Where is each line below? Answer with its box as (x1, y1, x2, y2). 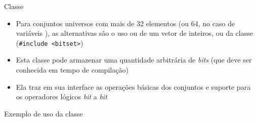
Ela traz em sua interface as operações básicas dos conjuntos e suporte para (16, 81, 251, 92)
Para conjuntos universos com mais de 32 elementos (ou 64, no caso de (16, 18, 235, 28)
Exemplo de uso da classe (4, 108, 83, 118)
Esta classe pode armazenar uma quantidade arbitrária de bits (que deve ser (16, 54, 252, 65)
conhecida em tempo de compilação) (16, 65, 128, 75)
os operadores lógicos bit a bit (16, 91, 107, 102)
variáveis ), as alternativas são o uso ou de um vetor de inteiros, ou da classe (16, 28, 253, 38)
